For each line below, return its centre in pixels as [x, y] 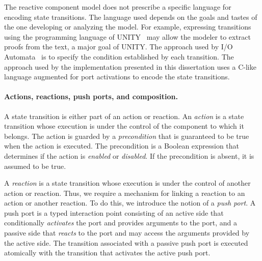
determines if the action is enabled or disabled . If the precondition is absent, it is [129, 155]
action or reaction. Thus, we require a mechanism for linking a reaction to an [125, 193]
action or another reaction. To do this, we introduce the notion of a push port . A [130, 203]
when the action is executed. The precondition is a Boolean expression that [122, 146]
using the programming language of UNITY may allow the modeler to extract [128, 36]
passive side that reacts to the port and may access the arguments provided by [127, 233]
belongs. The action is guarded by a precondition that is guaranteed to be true [127, 136]
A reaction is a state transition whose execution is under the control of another [127, 183]
